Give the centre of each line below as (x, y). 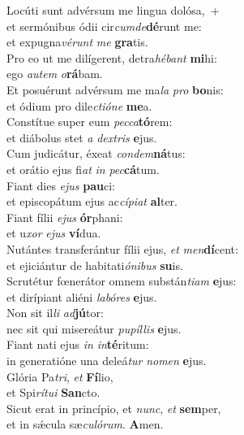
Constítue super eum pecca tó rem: (90, 122)
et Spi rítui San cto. (54, 392)
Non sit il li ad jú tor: (55, 313)
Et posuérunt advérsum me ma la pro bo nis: (115, 89)
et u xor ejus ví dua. (54, 233)
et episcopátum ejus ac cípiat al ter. (92, 201)
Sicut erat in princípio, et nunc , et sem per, (114, 408)
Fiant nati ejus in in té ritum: (78, 344)
